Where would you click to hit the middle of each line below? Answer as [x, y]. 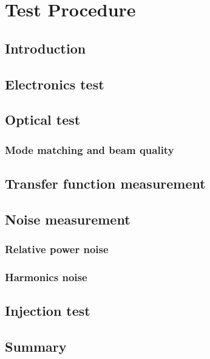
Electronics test [55, 84]
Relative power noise [57, 249]
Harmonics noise [46, 277]
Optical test [43, 120]
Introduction [46, 48]
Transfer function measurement [105, 183]
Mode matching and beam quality [90, 149]
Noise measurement [68, 219]
